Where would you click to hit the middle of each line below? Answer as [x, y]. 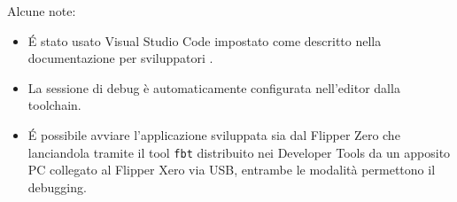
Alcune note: [42, 11]
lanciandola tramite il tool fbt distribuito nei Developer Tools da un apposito [239, 152]
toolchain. [54, 105]
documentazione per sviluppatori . [120, 58]
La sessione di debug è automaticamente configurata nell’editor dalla [214, 87]
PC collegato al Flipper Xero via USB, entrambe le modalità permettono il [232, 170]
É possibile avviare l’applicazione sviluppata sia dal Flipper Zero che [214, 134]
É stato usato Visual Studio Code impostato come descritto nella [205, 40]
